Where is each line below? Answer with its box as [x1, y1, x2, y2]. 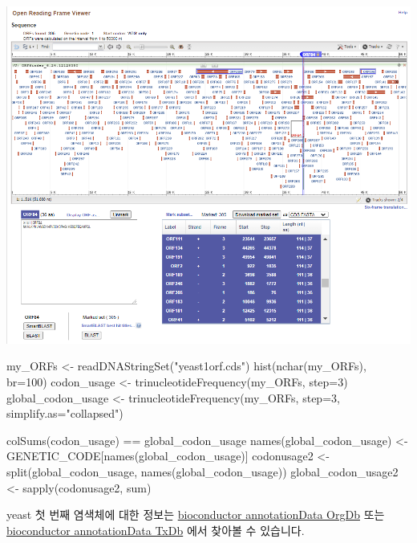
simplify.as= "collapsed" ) [6, 405, 123, 422]
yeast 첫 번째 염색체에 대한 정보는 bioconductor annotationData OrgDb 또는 [6, 506, 385, 523]
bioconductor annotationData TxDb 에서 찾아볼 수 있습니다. [6, 521, 305, 538]
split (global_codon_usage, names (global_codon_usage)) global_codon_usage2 [6, 463, 399, 480]
